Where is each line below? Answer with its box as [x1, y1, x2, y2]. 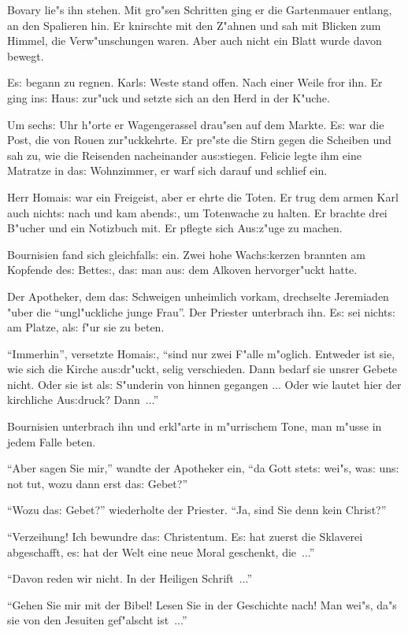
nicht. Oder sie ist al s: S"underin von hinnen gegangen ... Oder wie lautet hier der [7, 376, 402, 392]
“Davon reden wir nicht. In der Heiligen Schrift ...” [7, 570, 253, 587]
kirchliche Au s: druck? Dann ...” [7, 391, 159, 408]
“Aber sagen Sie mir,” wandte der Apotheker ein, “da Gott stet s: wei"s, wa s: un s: [7, 460, 399, 476]
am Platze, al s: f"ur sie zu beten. [7, 319, 165, 335]
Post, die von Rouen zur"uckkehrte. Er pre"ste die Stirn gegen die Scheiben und [7, 131, 391, 148]
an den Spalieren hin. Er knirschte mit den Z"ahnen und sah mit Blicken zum [7, 17, 381, 33]
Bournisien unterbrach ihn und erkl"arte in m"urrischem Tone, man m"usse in [7, 418, 382, 435]
